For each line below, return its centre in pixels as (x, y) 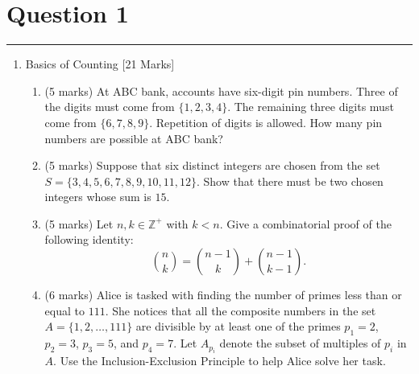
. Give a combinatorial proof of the (305, 223)
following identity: (89, 239)
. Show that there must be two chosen (290, 181)
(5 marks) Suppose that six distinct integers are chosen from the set (212, 165)
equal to (64, 310)
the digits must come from (110, 107)
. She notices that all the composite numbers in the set (241, 310)
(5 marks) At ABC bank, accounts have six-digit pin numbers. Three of (221, 90)
